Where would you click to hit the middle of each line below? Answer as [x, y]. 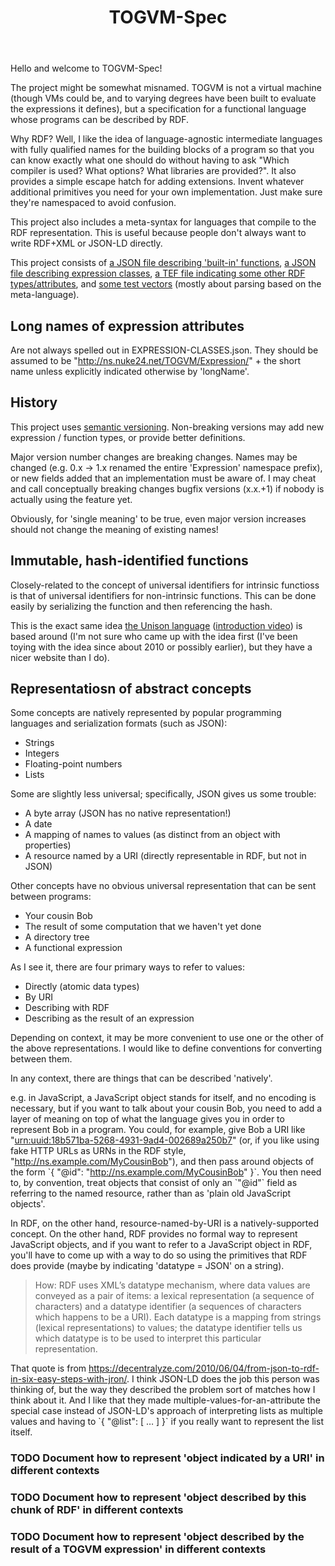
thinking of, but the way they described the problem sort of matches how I [163, 1390]
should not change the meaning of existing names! [114, 529]
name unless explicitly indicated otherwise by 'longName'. [130, 371]
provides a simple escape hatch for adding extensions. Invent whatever [157, 182]
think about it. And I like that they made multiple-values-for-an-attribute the [165, 1400]
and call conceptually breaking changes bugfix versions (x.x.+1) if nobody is [167, 488]
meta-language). [45, 295]
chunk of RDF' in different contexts [97, 1510]
